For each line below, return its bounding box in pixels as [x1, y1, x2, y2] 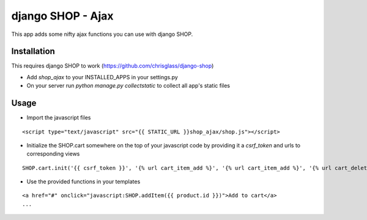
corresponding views [26, 150, 80, 158]
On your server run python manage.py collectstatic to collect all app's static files [26, 82, 231, 90]
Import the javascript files [26, 114, 91, 121]
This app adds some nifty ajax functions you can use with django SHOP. [11, 30, 193, 38]
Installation [11, 46, 55, 57]
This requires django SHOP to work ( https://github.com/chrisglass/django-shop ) [11, 62, 214, 69]
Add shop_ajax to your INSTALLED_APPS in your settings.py [26, 73, 179, 80]
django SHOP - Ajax [11, 9, 114, 23]
